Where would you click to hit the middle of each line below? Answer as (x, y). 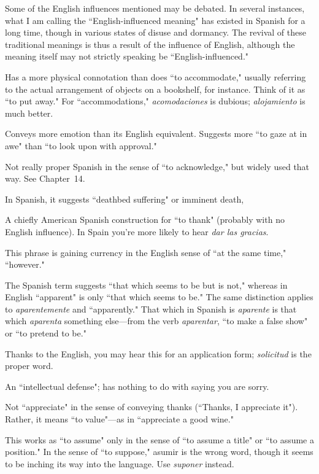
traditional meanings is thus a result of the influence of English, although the (150, 44)
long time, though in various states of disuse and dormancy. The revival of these (156, 32)
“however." (25, 264)
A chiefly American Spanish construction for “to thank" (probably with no (145, 220)
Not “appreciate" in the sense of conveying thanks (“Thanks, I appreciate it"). (152, 407)
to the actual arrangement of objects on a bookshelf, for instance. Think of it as (155, 89)
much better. (29, 113)
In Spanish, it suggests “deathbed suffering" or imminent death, (125, 199)
